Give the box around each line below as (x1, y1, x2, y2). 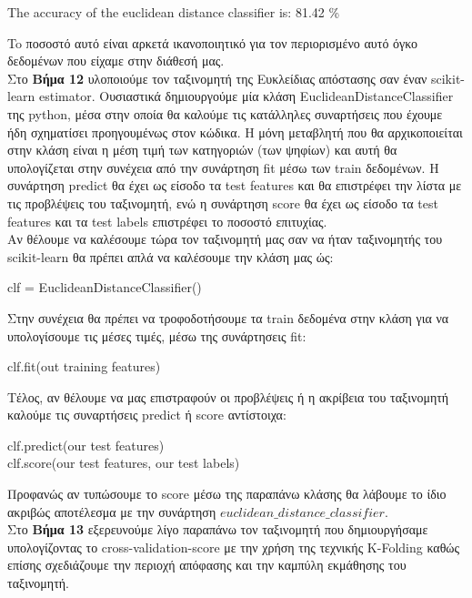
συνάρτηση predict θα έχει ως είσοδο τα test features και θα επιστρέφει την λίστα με (7, 176, 462, 195)
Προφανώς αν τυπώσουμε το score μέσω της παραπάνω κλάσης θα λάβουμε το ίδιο (7, 484, 447, 503)
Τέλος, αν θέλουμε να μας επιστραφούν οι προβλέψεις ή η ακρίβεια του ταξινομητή (7, 387, 449, 406)
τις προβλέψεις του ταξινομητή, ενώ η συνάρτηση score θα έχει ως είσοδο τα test (7, 193, 438, 212)
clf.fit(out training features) (7, 357, 161, 376)
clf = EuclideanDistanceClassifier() (7, 278, 202, 297)
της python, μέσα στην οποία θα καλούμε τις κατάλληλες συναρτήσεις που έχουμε (7, 104, 443, 123)
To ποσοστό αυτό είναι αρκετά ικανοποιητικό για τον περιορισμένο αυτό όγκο (7, 33, 417, 52)
